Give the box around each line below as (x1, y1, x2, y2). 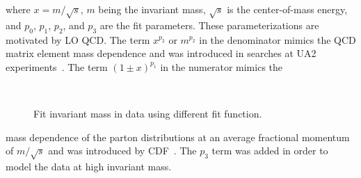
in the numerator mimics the (160, 59, 283, 74)
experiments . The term (6, 59, 108, 74)
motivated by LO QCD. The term (6, 32, 150, 47)
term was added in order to (211, 143, 328, 158)
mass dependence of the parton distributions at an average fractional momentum (6, 129, 350, 144)
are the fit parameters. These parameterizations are (99, 17, 319, 32)
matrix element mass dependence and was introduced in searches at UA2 (6, 46, 316, 60)
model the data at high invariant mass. (6, 159, 172, 173)
